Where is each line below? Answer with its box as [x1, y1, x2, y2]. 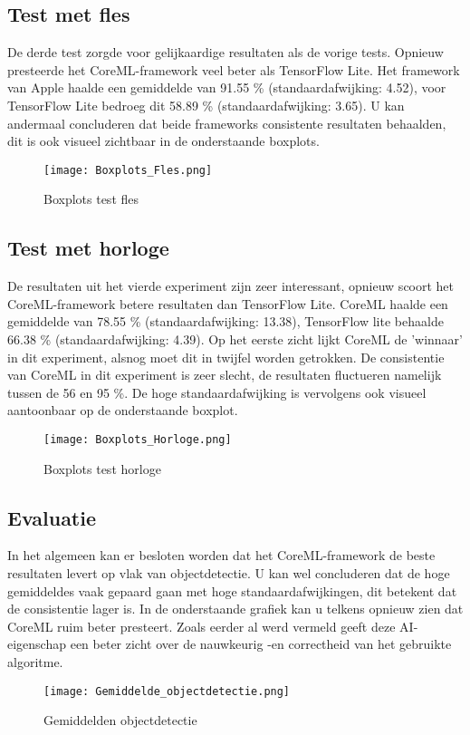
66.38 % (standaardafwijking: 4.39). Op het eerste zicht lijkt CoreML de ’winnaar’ [7, 330, 463, 348]
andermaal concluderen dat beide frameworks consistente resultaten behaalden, [7, 113, 446, 132]
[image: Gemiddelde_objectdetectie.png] [43, 684, 291, 698]
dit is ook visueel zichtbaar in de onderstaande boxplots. [7, 131, 320, 150]
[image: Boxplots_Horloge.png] [43, 432, 232, 446]
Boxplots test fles [43, 189, 139, 208]
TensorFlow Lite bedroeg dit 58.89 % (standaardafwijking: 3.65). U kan [7, 95, 405, 114]
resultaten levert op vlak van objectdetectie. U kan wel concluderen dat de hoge [7, 564, 450, 583]
